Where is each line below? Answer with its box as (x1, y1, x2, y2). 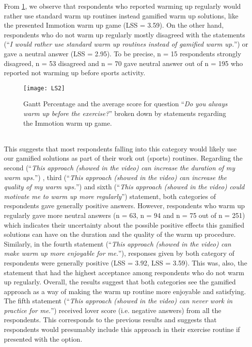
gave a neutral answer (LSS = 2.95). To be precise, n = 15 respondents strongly (4, 48, 241, 58)
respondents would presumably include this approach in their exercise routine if (4, 324, 240, 334)
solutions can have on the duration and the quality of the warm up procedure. (4, 229, 236, 239)
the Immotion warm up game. (23, 117, 112, 128)
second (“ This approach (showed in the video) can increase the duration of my (4, 162, 235, 172)
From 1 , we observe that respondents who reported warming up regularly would (4, 1, 241, 11)
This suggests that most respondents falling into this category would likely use (4, 143, 237, 153)
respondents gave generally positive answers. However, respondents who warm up (4, 200, 245, 211)
